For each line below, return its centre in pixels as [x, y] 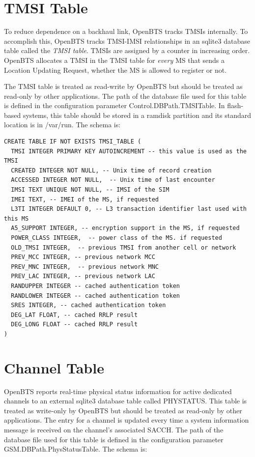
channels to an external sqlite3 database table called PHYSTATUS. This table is [126, 401]
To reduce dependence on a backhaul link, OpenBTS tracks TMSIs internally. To [126, 31]
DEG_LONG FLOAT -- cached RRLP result [74, 325]
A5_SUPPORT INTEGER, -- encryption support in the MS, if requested [125, 228]
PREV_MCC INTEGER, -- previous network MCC [83, 257]
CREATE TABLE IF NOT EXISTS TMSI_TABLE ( [73, 142]
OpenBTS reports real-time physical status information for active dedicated [118, 391]
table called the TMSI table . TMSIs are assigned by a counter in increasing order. [127, 50]
